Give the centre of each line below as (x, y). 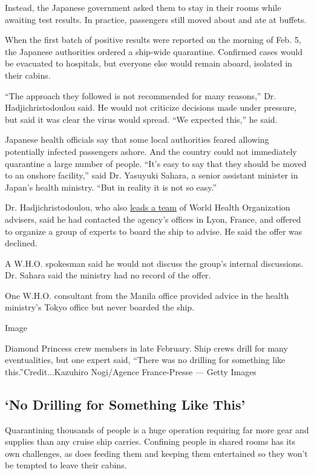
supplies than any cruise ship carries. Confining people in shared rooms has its (150, 441)
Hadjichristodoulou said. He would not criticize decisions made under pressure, (151, 107)
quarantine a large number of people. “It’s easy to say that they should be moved (156, 163)
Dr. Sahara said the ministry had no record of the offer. (108, 275)
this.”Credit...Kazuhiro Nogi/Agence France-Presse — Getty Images (131, 371)
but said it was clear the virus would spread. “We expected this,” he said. (141, 119)
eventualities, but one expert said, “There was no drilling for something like (145, 360)
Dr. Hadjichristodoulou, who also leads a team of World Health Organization (148, 207)
